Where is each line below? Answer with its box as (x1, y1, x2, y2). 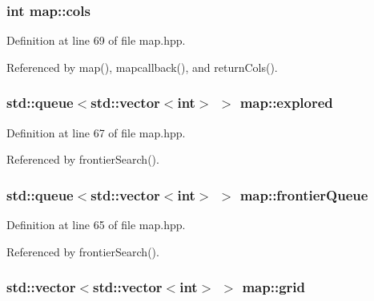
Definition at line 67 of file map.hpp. (6, 124, 186, 141)
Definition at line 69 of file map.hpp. (6, 32, 186, 49)
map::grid (242, 277, 305, 297)
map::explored (239, 93, 333, 113)
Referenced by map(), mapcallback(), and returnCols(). (6, 58, 278, 75)
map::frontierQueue (239, 184, 368, 204)
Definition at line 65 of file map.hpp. (6, 216, 186, 233)
